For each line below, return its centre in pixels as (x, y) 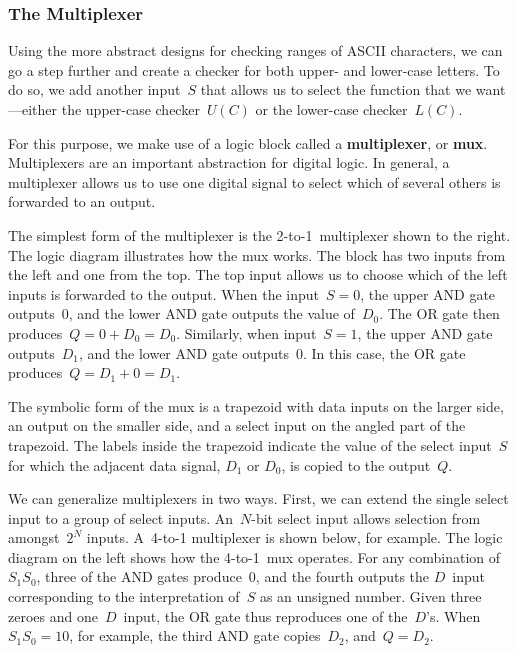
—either (33, 109)
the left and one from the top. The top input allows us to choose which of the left (258, 274)
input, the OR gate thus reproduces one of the (265, 615)
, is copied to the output (356, 464)
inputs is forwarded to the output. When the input (164, 293)
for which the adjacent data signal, (114, 464)
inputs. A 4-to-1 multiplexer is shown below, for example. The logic (294, 537)
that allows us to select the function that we (336, 89)
